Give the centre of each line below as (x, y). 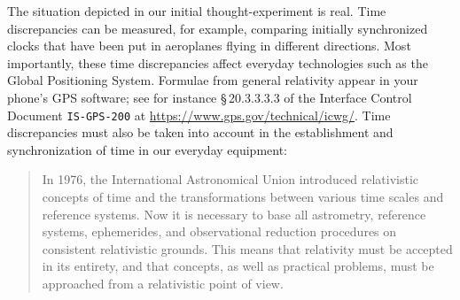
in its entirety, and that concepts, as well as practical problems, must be (238, 266)
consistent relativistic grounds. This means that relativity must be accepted (247, 248)
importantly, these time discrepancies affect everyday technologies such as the (218, 62)
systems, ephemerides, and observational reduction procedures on (219, 231)
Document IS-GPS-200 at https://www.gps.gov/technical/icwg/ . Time (199, 115)
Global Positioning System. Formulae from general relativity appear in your (213, 80)
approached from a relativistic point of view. (163, 283)
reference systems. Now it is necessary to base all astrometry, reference (234, 214)
